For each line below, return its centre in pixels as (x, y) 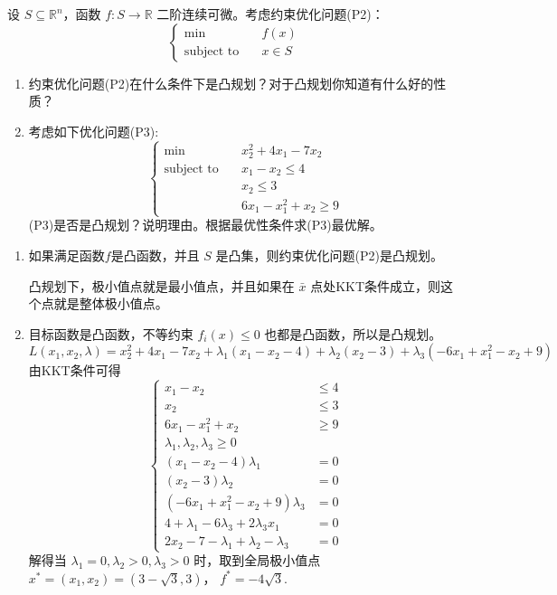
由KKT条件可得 (75, 370)
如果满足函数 (66, 255)
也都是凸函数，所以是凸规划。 (353, 333)
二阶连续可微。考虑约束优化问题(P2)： (270, 14)
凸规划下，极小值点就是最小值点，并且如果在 (161, 285)
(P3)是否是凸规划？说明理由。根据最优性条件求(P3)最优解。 (205, 225)
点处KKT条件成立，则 (376, 285)
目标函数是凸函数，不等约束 (111, 333)
